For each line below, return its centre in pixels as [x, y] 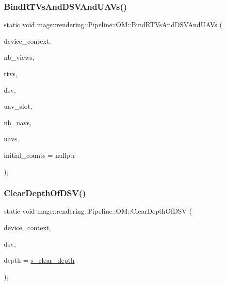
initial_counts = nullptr [40, 155]
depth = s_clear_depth [39, 260]
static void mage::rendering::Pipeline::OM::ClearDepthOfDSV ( [98, 211]
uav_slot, [18, 106]
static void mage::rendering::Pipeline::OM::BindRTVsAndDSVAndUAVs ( [113, 25]
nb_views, [19, 57]
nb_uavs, [18, 122]
